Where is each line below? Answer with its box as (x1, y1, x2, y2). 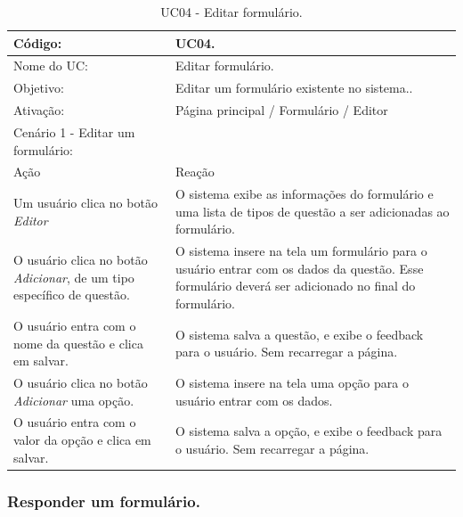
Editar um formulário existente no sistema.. (175, 78, 413, 97)
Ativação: (13, 101, 65, 119)
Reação (175, 162, 215, 181)
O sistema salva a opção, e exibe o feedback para (175, 422, 443, 440)
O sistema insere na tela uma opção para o (175, 373, 409, 391)
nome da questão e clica (13, 333, 143, 352)
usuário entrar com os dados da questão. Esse (175, 258, 424, 277)
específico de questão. (13, 285, 130, 304)
